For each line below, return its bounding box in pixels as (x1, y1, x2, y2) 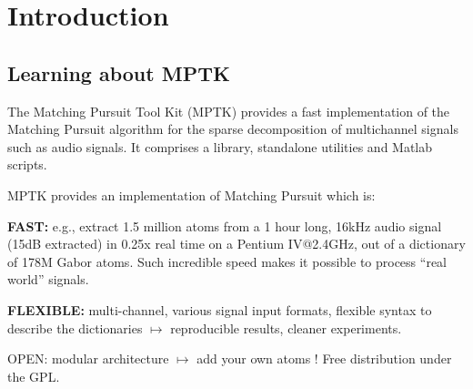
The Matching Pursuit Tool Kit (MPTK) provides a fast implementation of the (7, 101, 450, 120)
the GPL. (7, 366, 60, 385)
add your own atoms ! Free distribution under (196, 349, 452, 368)
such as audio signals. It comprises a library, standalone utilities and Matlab (7, 137, 433, 156)
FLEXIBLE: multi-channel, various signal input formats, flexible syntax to (7, 300, 432, 319)
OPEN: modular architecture (7, 349, 169, 368)
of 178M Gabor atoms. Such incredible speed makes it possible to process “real (7, 251, 447, 271)
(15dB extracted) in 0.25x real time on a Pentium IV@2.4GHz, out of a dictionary (7, 234, 466, 253)
